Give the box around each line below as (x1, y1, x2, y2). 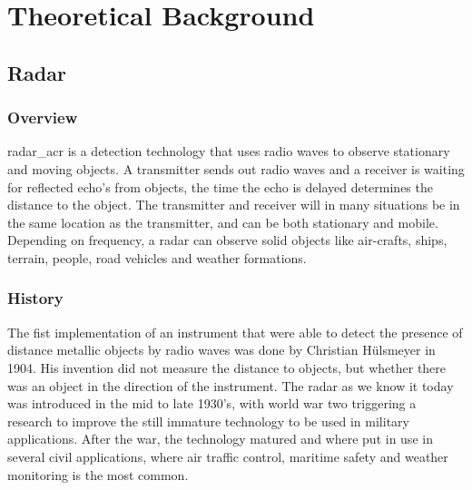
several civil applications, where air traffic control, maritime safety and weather (7, 446, 448, 465)
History (7, 287, 64, 309)
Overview (7, 106, 78, 129)
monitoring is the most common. (7, 465, 189, 484)
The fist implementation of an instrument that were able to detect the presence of (7, 322, 463, 341)
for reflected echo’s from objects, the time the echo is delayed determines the (7, 177, 433, 196)
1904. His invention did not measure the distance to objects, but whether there (7, 358, 447, 377)
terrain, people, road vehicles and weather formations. (7, 248, 307, 267)
